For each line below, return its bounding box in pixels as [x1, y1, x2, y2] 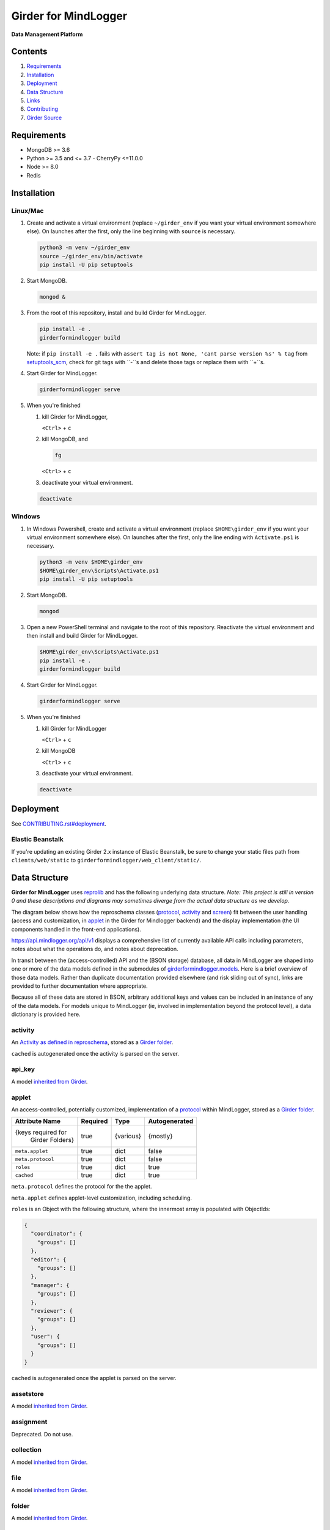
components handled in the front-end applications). [11, 925, 142, 933]
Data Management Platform [11, 31, 83, 38]
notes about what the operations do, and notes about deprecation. [11, 946, 178, 953]
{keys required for [15, 1128, 67, 1136]
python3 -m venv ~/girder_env [39, 244, 130, 251]
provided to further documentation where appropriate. [11, 982, 148, 990]
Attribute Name [15, 1117, 61, 1125]
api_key [11, 1065, 35, 1073]
